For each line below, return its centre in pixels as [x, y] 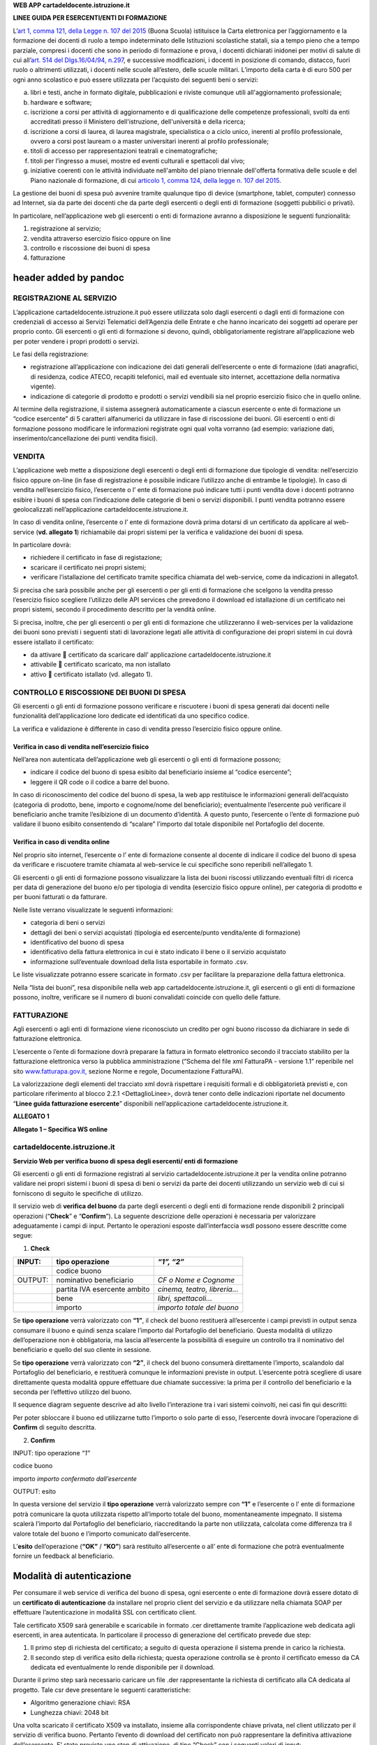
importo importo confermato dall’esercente [75, 1478]
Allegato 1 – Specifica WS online [60, 1129]
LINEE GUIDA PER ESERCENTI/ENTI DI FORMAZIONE [90, 18]
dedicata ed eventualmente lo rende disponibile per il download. [123, 1668]
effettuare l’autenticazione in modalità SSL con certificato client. [105, 1612]
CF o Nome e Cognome [196, 1280]
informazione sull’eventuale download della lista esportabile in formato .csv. [139, 961]
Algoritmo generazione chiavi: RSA [80, 1702]
